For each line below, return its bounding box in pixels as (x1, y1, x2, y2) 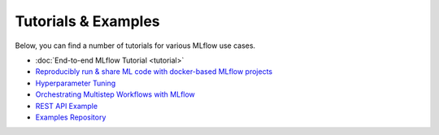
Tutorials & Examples (15, 12, 160, 30)
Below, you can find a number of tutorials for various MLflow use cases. (15, 41, 256, 50)
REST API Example (35, 101, 98, 111)
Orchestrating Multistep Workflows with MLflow (35, 89, 195, 99)
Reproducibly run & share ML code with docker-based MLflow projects (35, 67, 272, 76)
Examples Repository (35, 112, 106, 122)
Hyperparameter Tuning (35, 78, 116, 88)
